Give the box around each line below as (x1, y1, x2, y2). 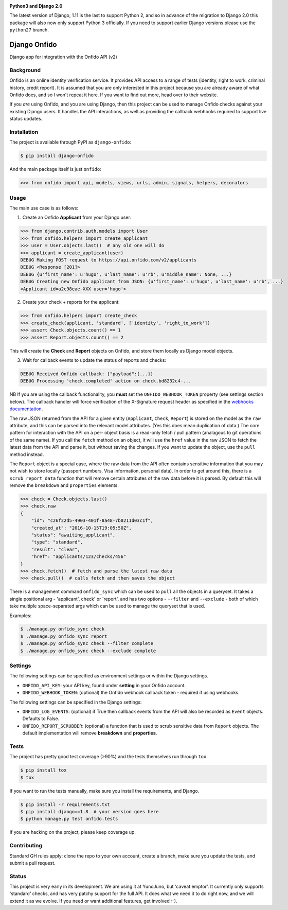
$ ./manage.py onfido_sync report (20, 633, 107, 639)
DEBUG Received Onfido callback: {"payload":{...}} (20, 371, 154, 377)
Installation (9, 128, 39, 135)
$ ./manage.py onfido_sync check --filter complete (20, 641, 154, 646)
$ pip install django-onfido (20, 153, 94, 159)
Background (9, 66, 41, 74)
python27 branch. (9, 27, 49, 33)
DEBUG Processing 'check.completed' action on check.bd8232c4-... (20, 378, 191, 384)
